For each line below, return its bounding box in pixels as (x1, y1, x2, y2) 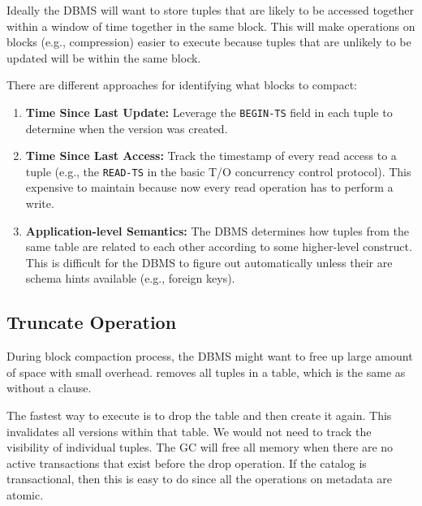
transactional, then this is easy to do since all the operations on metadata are (6, 470, 393, 487)
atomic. (6, 486, 44, 503)
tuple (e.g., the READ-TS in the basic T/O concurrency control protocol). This (25, 162, 411, 179)
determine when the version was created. (25, 119, 228, 136)
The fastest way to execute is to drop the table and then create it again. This (6, 407, 392, 424)
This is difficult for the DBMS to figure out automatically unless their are (25, 253, 393, 270)
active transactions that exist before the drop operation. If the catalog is (6, 454, 367, 471)
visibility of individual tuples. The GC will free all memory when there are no (6, 439, 394, 456)
